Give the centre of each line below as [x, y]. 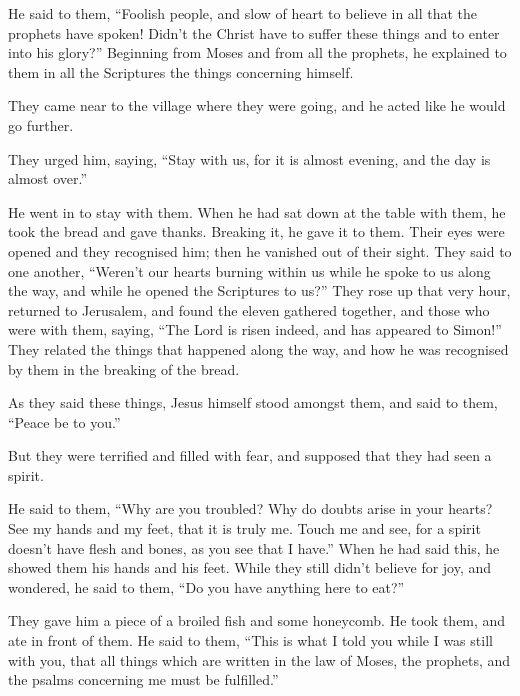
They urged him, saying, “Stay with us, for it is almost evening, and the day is [249, 158]
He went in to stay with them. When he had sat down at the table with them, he [257, 211]
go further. [41, 124]
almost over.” [48, 178]
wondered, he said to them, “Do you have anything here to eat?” [206, 586]
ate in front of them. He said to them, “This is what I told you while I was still [250, 640]
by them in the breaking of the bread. [124, 368]
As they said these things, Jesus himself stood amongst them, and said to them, [253, 402]
